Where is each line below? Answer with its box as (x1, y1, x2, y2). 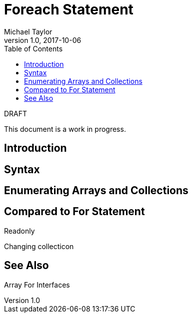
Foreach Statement (4, 1, 133, 18)
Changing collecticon (4, 242, 74, 251)
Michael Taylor (4, 27, 52, 36)
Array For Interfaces (4, 280, 70, 289)
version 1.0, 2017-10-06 (4, 35, 81, 44)
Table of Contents (4, 44, 63, 53)
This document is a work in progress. (4, 124, 126, 133)
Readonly (4, 226, 35, 235)
